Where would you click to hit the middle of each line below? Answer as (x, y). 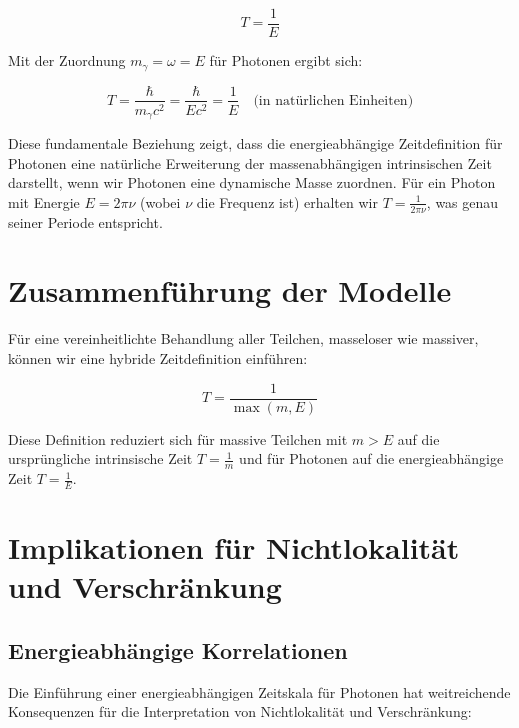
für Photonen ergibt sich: (286, 60)
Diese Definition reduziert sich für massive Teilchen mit (178, 438)
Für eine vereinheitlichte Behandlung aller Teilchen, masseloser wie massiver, (243, 338)
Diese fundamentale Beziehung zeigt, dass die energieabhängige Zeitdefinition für (255, 143)
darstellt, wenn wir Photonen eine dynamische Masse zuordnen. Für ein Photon (252, 182)
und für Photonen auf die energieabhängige (371, 458)
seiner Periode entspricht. (85, 221)
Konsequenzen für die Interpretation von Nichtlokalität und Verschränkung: (240, 711)
